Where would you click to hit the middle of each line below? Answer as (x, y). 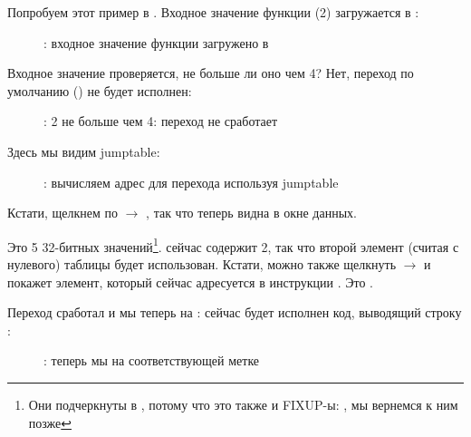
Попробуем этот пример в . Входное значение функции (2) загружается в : (213, 12)
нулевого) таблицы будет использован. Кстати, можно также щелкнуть (202, 264)
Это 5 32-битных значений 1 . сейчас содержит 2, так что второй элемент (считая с (233, 245)
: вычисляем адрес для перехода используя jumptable (191, 182)
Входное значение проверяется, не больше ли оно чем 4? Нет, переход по (211, 73)
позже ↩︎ (50, 422)
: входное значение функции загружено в (156, 42)
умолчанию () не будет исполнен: (100, 90)
